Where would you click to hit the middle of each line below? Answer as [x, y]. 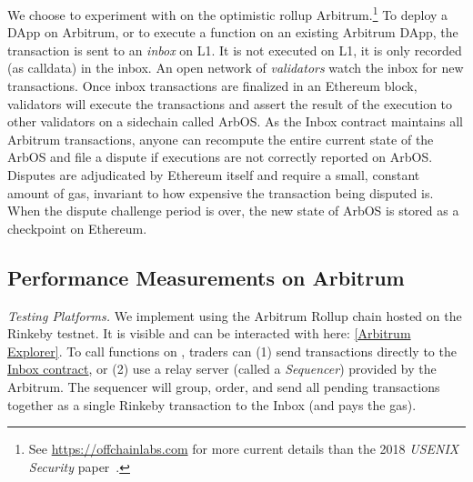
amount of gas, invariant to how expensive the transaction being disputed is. [221, 192]
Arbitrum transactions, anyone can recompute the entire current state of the [221, 139]
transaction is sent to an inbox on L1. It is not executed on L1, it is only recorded [235, 50]
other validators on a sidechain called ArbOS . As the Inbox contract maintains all [235, 121]
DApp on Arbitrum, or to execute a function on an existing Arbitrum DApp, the [233, 32]
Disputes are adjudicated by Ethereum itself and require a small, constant [214, 175]
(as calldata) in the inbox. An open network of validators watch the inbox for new [236, 68]
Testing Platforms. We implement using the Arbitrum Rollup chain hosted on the [235, 315]
